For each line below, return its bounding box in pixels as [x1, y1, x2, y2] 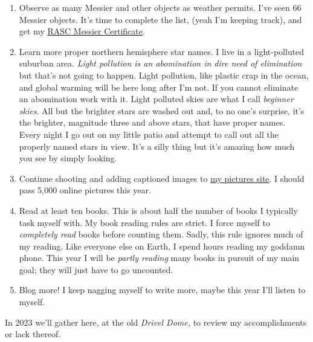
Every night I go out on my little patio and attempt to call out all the [19, 127, 279, 140]
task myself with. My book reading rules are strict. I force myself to [19, 216, 270, 228]
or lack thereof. [5, 327, 61, 340]
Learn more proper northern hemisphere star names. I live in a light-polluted [19, 45, 305, 57]
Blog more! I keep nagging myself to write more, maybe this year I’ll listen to [19, 283, 306, 296]
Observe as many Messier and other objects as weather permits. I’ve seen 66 [19, 1, 302, 13]
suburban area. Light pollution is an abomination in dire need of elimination [19, 57, 302, 69]
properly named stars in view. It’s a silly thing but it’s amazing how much [19, 140, 295, 152]
